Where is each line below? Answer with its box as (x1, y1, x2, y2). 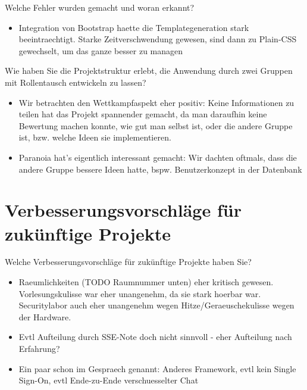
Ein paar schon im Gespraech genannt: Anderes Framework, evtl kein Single (18, 362, 296, 375)
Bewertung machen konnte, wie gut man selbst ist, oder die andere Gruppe (18, 119, 293, 132)
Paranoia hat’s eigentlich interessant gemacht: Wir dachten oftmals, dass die (18, 151, 297, 163)
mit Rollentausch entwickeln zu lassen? (5, 76, 146, 88)
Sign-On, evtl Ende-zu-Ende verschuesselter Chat (18, 374, 199, 386)
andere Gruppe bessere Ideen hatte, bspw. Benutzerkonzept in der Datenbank (18, 163, 302, 175)
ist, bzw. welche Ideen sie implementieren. (18, 131, 171, 143)
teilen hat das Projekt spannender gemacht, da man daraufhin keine (18, 108, 267, 120)
